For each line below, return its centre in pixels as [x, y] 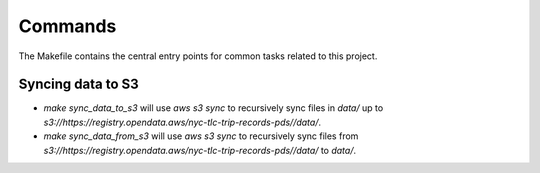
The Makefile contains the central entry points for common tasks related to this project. [198, 56]
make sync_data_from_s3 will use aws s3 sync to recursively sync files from [201, 136]
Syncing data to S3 [78, 84]
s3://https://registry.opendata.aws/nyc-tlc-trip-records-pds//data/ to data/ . [200, 150]
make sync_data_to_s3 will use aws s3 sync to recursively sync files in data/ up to [213, 108]
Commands [67, 26]
